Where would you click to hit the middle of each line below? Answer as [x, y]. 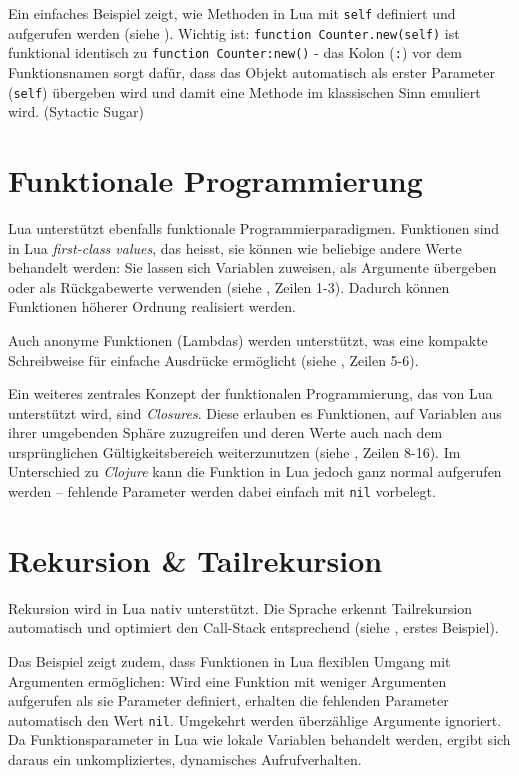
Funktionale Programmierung [215, 180]
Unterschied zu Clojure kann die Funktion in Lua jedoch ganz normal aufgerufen [255, 471]
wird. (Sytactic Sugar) [76, 111]
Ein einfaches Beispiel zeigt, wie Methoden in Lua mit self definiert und [232, 13]
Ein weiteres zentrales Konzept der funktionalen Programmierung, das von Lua [250, 393]
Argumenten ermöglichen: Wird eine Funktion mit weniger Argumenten [227, 680]
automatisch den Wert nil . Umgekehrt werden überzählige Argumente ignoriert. [255, 719]
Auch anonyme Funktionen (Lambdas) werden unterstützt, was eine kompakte [248, 339]
